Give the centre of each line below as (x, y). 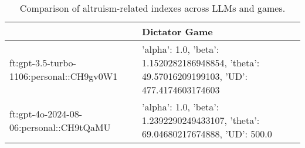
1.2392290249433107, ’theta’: (201, 120)
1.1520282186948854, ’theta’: (201, 63)
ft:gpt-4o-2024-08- (46, 113)
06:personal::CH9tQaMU (60, 127)
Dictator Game (177, 31)
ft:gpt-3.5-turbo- (43, 63)
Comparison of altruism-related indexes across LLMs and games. (152, 8)
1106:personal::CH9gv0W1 (64, 76)
